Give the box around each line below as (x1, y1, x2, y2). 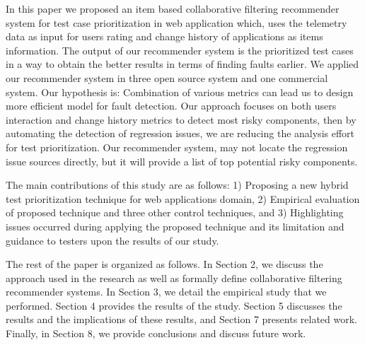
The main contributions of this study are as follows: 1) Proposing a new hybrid (6, 177, 349, 192)
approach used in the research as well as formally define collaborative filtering (6, 270, 342, 285)
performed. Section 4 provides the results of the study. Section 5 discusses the (6, 298, 342, 312)
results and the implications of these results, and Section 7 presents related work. (6, 312, 358, 327)
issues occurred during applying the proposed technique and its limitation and (6, 218, 344, 233)
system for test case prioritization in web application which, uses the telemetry (6, 15, 347, 30)
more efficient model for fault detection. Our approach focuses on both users (6, 98, 337, 113)
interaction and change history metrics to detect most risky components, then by (6, 112, 357, 127)
